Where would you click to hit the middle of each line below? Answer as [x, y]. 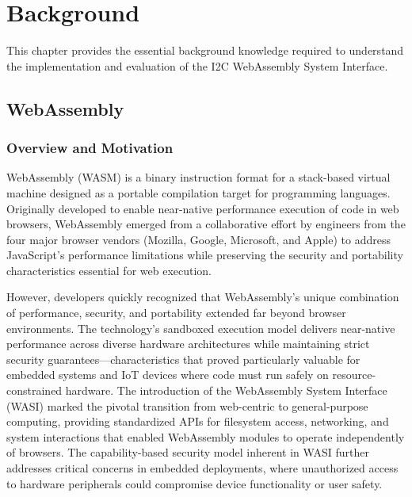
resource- [354, 375]
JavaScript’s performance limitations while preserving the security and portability [205, 255]
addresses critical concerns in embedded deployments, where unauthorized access [202, 468]
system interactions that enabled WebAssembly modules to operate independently [206, 436]
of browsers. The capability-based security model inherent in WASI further [188, 452]
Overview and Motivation [90, 148]
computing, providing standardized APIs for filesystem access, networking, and [198, 421]
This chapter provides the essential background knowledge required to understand [205, 50]
